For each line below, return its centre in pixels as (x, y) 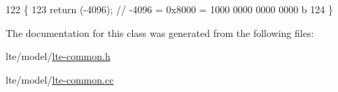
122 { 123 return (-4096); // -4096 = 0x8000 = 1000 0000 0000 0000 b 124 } (169, 9)
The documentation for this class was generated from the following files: (160, 32)
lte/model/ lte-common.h (58, 56)
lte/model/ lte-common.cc (60, 79)
